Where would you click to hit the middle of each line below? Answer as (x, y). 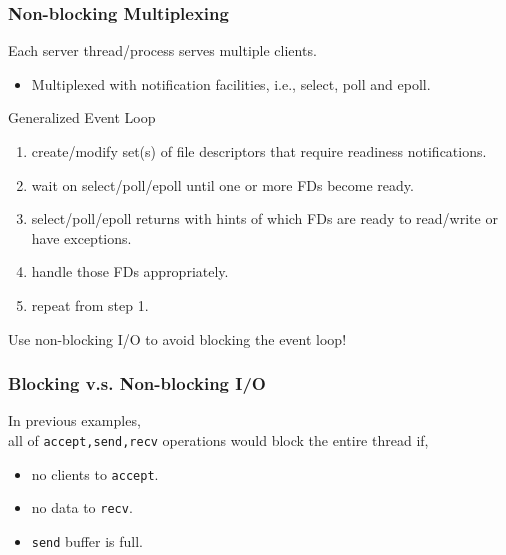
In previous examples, (74, 420)
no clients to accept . (95, 473)
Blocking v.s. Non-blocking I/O (137, 383)
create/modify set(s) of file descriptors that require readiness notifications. (259, 151)
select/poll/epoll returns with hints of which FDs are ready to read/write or (264, 218)
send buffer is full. (87, 540)
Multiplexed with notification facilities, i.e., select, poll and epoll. (231, 83)
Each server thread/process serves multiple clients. (162, 50)
